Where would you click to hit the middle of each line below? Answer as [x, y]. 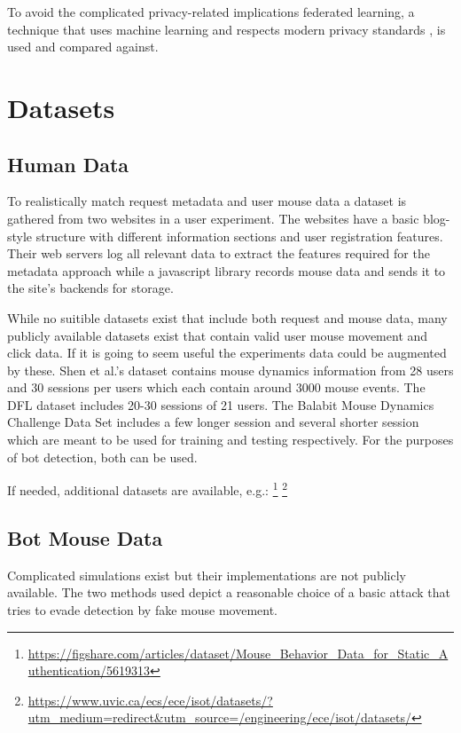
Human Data [68, 164]
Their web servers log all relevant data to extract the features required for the [219, 253]
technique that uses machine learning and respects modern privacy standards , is [227, 29]
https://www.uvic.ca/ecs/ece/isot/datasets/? [150, 700]
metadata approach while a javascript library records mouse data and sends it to [227, 270]
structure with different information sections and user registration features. [239, 236]
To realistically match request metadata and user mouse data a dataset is [207, 201]
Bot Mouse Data [85, 537]
